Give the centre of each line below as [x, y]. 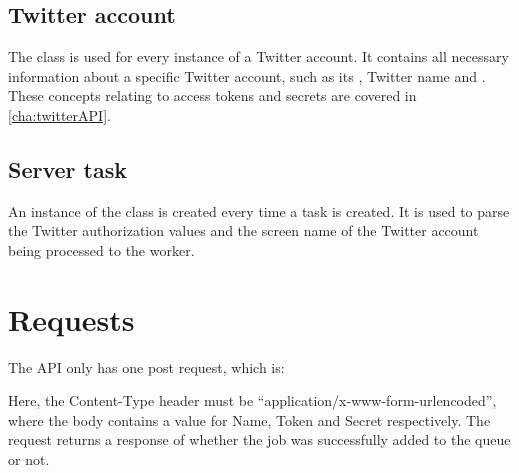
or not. [29, 459]
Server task [67, 168]
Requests [71, 318]
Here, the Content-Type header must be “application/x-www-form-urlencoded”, [252, 400]
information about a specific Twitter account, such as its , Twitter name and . [247, 75]
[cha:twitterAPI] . [59, 114]
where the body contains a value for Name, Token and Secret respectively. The [249, 419]
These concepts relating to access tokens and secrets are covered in [212, 95]
